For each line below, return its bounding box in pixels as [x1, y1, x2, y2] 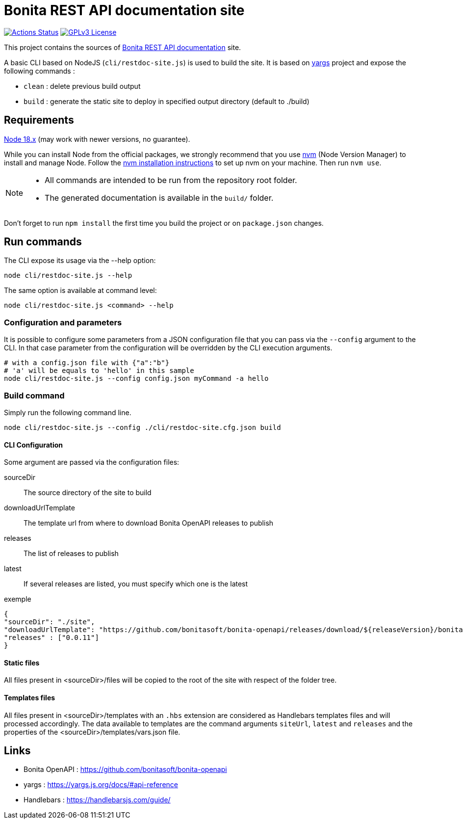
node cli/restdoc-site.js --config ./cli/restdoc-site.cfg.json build [4, 423, 281, 431]
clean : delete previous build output [24, 81, 141, 90]
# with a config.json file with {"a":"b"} [4, 359, 170, 367]
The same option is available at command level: [4, 286, 157, 295]
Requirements [4, 114, 74, 127]
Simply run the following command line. [4, 408, 131, 417]
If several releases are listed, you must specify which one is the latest [24, 580, 248, 588]
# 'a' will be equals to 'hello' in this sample [4, 367, 194, 375]
